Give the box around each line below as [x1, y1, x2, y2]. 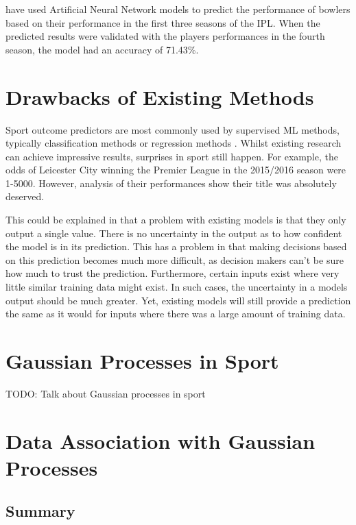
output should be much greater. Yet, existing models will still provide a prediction [5, 293, 351, 307]
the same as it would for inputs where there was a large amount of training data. [5, 306, 346, 321]
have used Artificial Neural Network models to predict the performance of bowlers [5, 2, 351, 16]
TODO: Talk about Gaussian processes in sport [5, 386, 206, 400]
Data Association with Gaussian [5, 426, 316, 454]
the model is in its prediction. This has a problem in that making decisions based [5, 239, 347, 254]
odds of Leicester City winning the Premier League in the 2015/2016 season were [5, 162, 346, 177]
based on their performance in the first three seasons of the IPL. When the [5, 15, 320, 29]
